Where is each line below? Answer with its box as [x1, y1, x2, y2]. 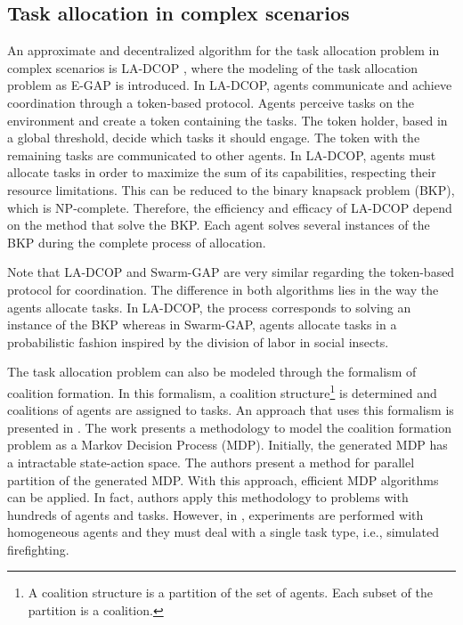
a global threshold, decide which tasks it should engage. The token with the [7, 128, 420, 147]
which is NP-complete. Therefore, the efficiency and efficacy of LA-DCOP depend [7, 198, 452, 216]
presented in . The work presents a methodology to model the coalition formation [7, 418, 451, 436]
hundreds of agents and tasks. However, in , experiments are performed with [7, 505, 424, 524]
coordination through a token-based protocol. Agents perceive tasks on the [7, 93, 415, 111]
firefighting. [7, 540, 69, 558]
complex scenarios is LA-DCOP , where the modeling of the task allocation [7, 58, 418, 77]
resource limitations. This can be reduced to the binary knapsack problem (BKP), [7, 180, 455, 199]
